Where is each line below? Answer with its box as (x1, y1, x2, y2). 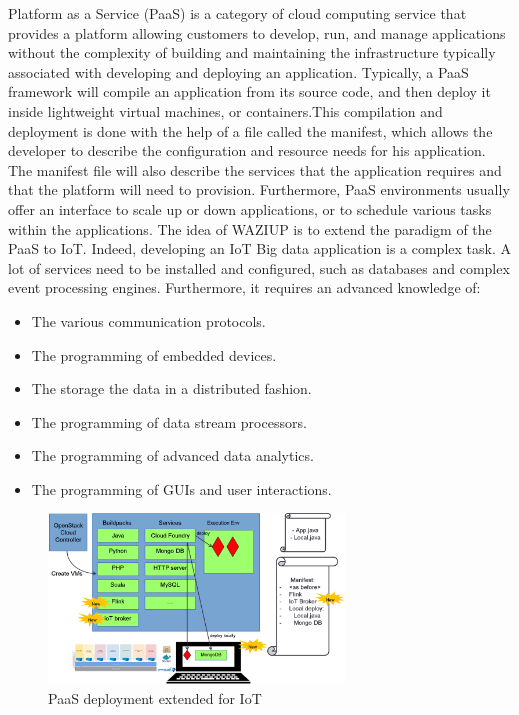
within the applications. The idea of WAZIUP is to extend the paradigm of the (8, 218, 492, 239)
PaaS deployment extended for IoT (48, 688, 262, 709)
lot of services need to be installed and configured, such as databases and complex (8, 257, 510, 278)
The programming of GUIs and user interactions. (31, 478, 332, 499)
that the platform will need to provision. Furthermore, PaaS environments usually (8, 179, 510, 200)
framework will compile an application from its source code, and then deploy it (8, 81, 491, 102)
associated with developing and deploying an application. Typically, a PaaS (8, 61, 469, 82)
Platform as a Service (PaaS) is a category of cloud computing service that (8, 3, 467, 23)
